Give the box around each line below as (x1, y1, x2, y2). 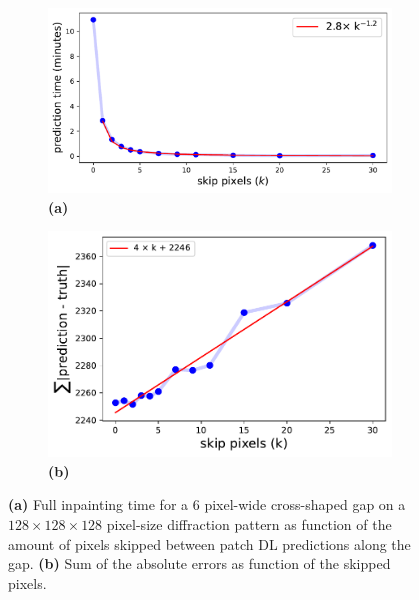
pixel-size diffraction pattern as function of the (106, 514, 392, 534)
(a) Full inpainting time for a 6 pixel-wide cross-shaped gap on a (8, 494, 406, 515)
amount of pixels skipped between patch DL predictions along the (8, 533, 411, 554)
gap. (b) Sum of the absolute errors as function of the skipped (8, 553, 391, 574)
